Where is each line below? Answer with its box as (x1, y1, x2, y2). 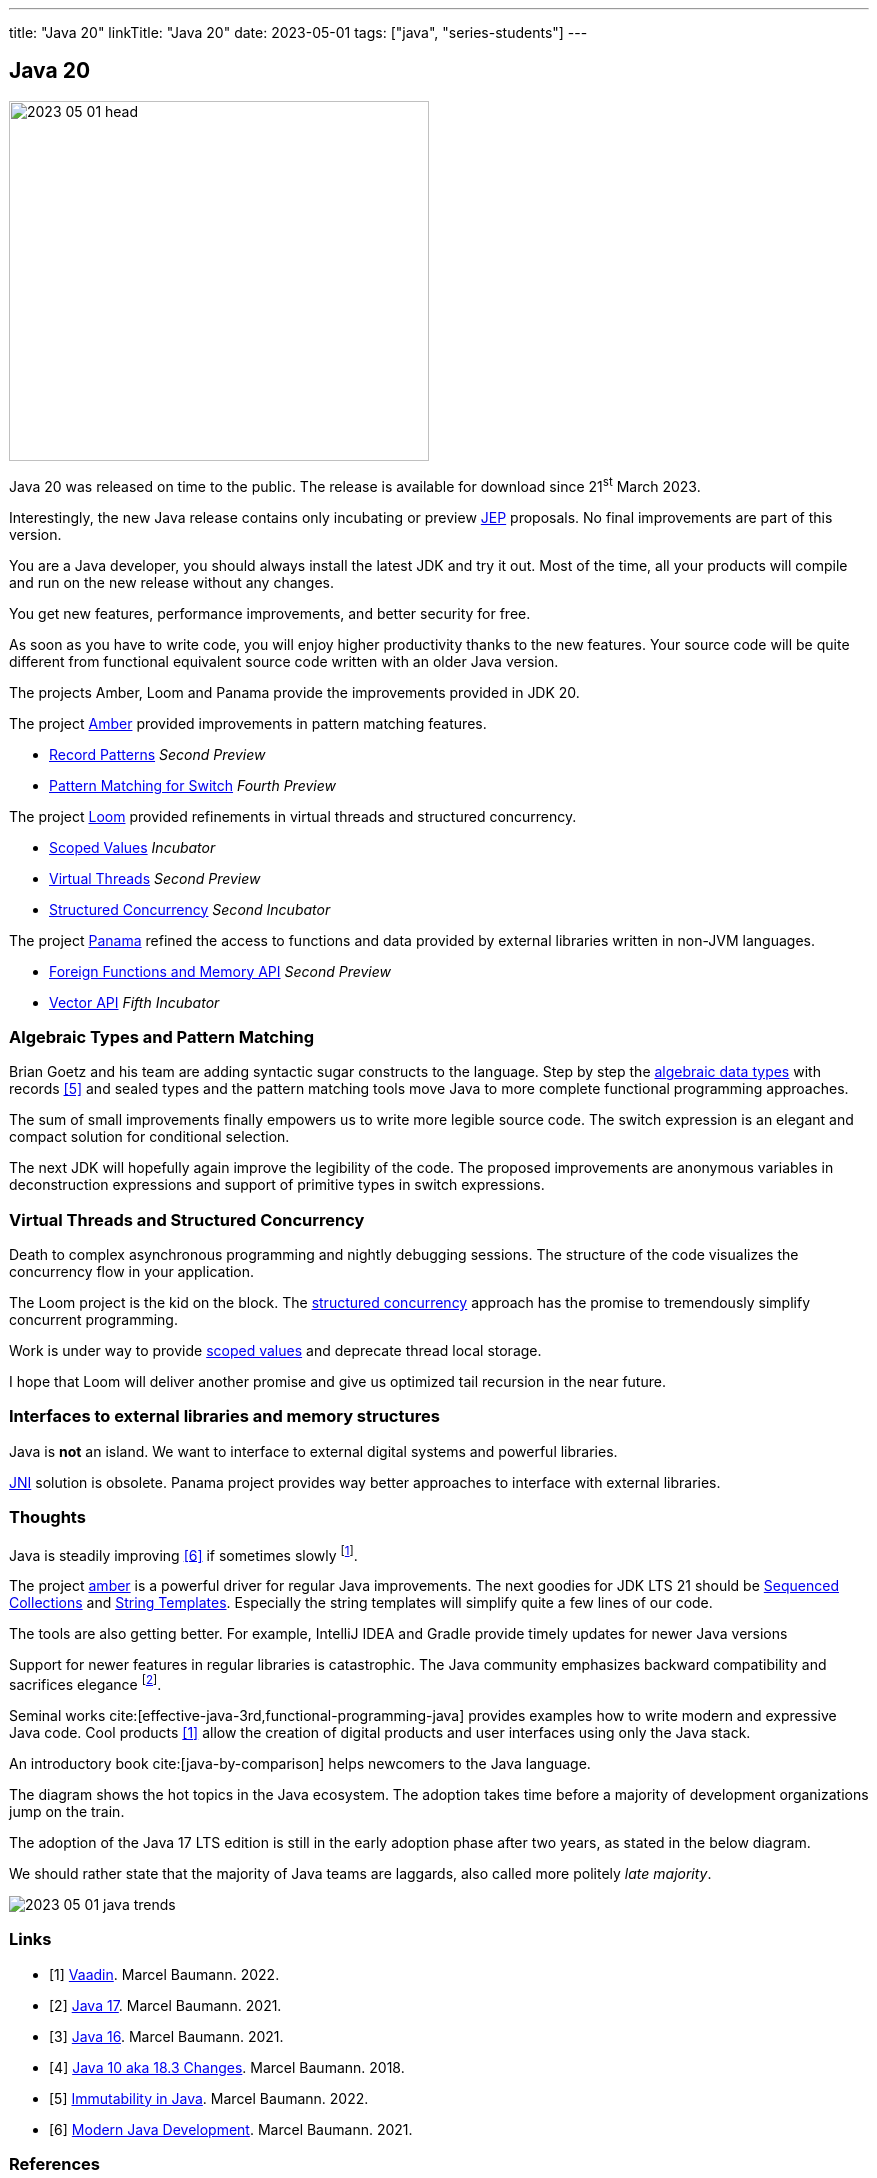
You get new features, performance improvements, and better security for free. (9, 604, 531, 622)
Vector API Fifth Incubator (49, 993, 220, 1011)
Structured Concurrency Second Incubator (49, 900, 331, 918)
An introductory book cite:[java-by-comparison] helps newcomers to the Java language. (9, 1754, 591, 1772)
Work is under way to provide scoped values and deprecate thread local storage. (9, 1342, 542, 1359)
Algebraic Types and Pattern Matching (9, 1026, 315, 1047)
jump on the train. (9, 1802, 125, 1820)
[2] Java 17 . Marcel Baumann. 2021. (49, 1996, 282, 2014)
